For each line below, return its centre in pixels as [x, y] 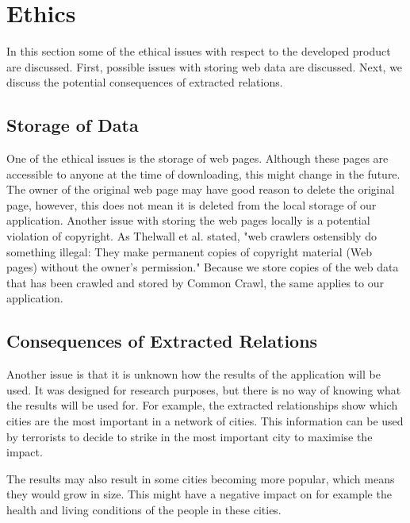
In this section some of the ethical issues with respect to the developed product [199, 51]
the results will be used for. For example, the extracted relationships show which [202, 405]
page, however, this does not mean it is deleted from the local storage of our [192, 204]
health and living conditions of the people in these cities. [144, 510]
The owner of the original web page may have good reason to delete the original [201, 189]
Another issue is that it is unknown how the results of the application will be [194, 374]
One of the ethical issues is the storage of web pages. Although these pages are [197, 158]
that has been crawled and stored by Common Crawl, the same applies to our [195, 282]
